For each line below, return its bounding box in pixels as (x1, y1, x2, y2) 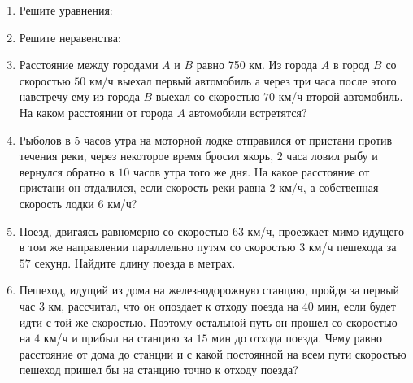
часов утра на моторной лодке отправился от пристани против (84, 131, 393, 148)
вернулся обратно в (19, 163, 115, 180)
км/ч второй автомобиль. (278, 88, 403, 105)
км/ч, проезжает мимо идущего (247, 222, 404, 239)
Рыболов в (19, 131, 71, 148)
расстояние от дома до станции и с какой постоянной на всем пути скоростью (19, 345, 406, 362)
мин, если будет (317, 297, 396, 314)
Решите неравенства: (19, 28, 121, 46)
